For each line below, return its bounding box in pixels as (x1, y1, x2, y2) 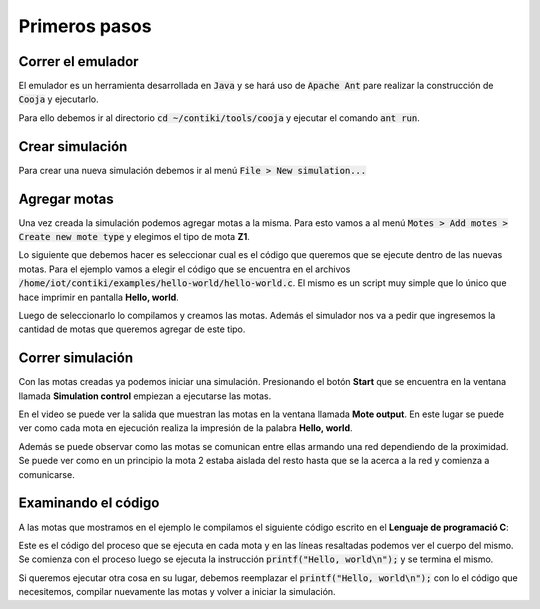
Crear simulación (18, 138, 128, 155)
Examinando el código (18, 495, 160, 512)
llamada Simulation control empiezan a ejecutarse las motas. (18, 390, 272, 402)
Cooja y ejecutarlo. (18, 93, 99, 105)
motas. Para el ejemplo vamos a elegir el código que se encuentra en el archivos (18, 263, 351, 275)
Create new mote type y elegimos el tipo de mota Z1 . (18, 231, 250, 243)
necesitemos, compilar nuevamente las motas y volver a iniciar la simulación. (18, 586, 336, 598)
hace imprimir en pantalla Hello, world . (18, 291, 179, 303)
